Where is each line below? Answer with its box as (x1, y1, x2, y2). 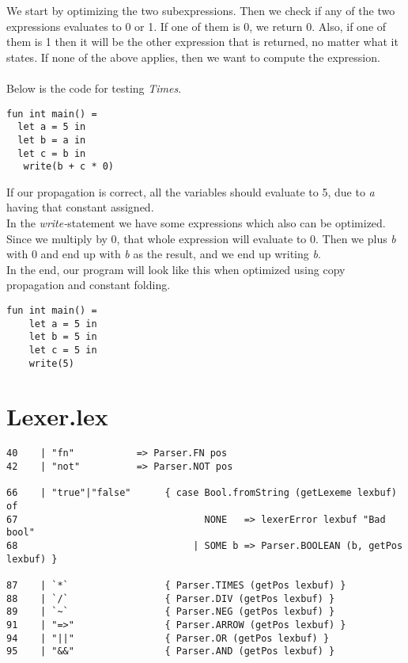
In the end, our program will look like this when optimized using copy (6, 261, 346, 277)
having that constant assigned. (6, 199, 154, 215)
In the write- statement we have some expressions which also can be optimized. (6, 215, 386, 231)
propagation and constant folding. (6, 276, 171, 293)
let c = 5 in (28, 344, 97, 356)
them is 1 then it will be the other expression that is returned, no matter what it (6, 33, 399, 50)
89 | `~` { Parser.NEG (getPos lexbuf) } (6, 606, 335, 618)
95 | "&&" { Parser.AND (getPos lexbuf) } (6, 646, 335, 657)
